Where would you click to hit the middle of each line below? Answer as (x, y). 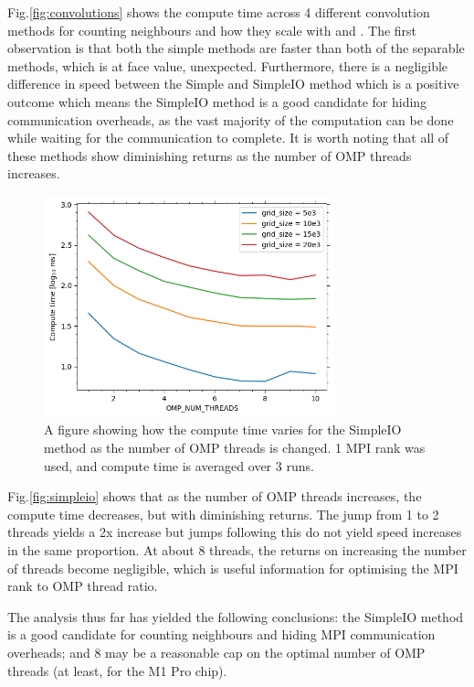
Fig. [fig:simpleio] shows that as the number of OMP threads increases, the (215, 496)
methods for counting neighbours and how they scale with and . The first (212, 30)
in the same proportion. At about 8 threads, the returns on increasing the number (237, 550)
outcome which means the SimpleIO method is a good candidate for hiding (217, 101)
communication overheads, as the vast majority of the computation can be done (231, 119)
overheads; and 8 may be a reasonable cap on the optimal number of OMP (216, 652)
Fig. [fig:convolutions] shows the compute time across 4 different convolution (219, 12)
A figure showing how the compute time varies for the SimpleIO (223, 429)
